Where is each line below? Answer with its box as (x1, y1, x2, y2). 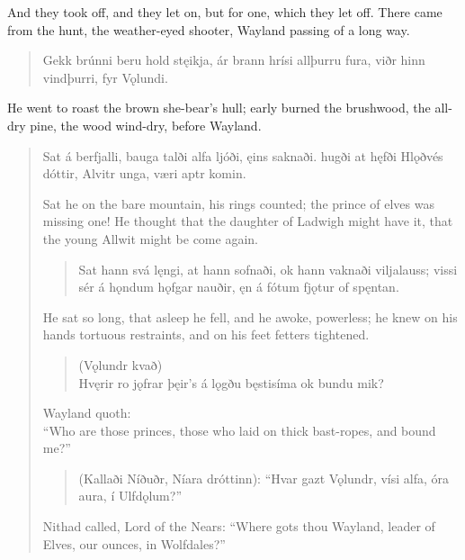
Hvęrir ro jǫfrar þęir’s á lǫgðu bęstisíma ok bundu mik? (78, 373, 384, 392)
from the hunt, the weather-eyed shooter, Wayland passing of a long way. (7, 20, 410, 39)
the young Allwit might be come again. (42, 229, 258, 248)
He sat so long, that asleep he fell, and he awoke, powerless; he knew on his (42, 307, 458, 326)
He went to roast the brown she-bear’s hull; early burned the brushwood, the (7, 98, 431, 117)
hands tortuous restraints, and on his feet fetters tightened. (42, 325, 370, 344)
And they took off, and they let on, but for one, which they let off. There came (7, 3, 443, 21)
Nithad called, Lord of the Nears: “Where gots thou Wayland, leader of (42, 517, 435, 536)
